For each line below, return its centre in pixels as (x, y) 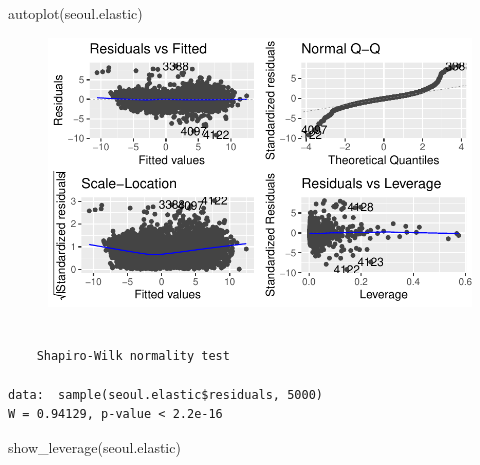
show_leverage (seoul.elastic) (94, 446)
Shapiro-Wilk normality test (133, 355)
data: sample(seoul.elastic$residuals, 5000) (165, 394)
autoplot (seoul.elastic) (75, 13)
